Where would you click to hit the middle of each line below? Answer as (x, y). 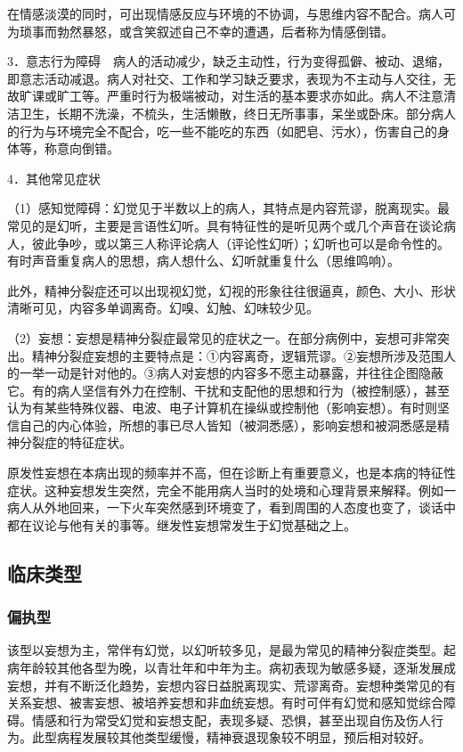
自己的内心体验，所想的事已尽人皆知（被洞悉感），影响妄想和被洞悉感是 (228, 425)
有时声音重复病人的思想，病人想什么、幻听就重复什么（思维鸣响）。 (203, 261)
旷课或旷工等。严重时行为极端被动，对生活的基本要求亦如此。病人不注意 (231, 96)
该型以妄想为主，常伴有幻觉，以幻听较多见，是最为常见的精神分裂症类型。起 (231, 650)
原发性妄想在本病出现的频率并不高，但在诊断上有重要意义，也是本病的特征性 (231, 473)
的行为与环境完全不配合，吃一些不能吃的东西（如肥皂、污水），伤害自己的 (222, 131)
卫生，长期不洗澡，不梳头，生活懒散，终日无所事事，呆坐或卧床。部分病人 (237, 113)
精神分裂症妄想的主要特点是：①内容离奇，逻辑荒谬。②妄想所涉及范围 (237, 355)
